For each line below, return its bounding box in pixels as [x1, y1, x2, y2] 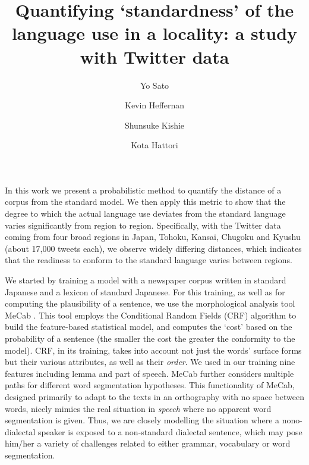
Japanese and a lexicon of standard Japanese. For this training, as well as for [5, 285, 285, 298]
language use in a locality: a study [11, 21, 298, 45]
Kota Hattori [131, 139, 178, 151]
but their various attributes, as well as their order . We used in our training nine [5, 355, 295, 368]
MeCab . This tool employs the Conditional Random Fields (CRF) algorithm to [5, 308, 297, 321]
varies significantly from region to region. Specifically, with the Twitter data [5, 219, 281, 231]
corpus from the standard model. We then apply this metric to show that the [5, 195, 286, 208]
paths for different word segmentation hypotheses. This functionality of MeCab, [5, 379, 295, 391]
